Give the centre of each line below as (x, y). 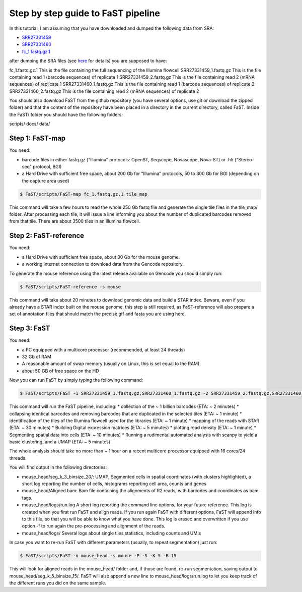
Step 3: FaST (30, 329)
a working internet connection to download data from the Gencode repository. (103, 264)
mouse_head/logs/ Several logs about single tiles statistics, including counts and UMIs (111, 533)
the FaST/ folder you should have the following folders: (66, 114)
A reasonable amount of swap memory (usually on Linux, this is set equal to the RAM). (111, 364)
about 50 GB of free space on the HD (60, 371)
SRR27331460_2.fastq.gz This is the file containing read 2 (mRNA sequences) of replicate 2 (104, 91)
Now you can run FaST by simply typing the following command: (76, 380)
